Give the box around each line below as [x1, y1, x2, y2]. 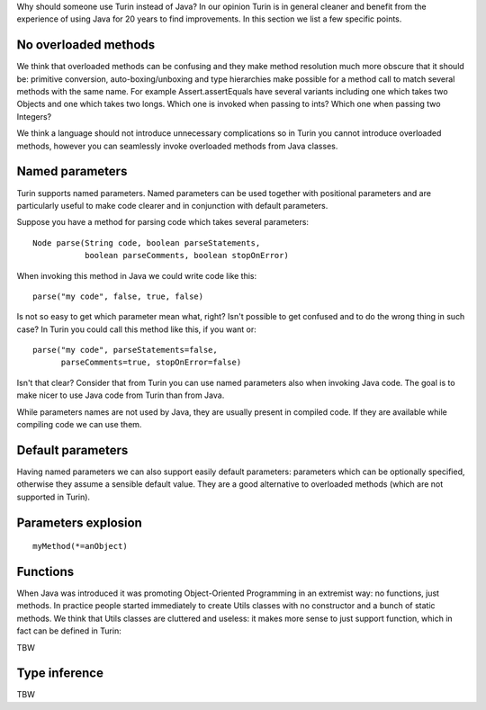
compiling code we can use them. [16, 419, 142, 430]
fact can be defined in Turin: [16, 625, 121, 636]
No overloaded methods [16, 37, 156, 53]
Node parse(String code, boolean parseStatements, [32, 238, 261, 247]
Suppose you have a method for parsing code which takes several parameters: [16, 217, 310, 228]
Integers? [16, 111, 52, 121]
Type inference [16, 666, 103, 681]
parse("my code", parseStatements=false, [32, 345, 218, 355]
